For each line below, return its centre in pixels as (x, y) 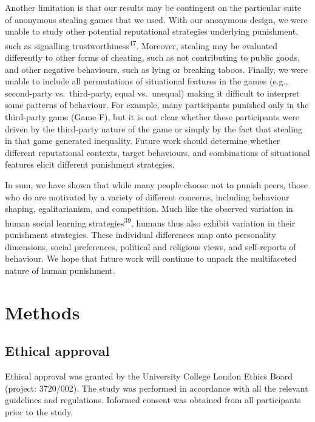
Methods (42, 312)
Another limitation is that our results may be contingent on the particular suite (153, 7)
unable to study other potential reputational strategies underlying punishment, (152, 31)
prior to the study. (39, 411)
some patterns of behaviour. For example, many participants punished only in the (157, 105)
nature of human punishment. (60, 270)
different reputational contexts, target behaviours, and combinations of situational (157, 152)
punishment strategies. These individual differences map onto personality (141, 234)
